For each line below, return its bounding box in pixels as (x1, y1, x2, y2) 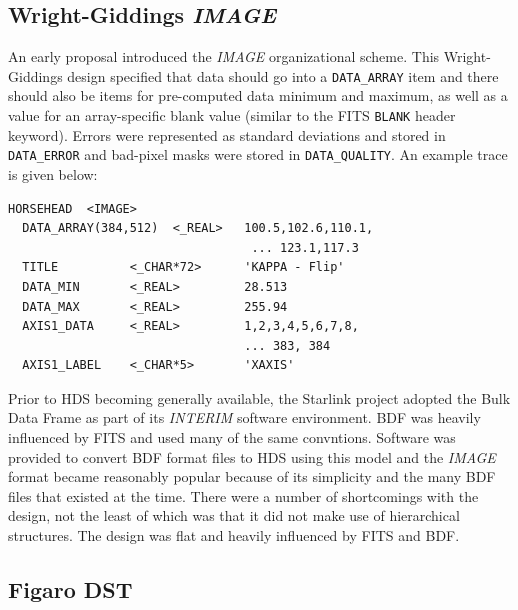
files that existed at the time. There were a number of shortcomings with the (8, 485, 479, 506)
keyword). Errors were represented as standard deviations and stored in (8, 124, 446, 145)
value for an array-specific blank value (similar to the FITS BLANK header (8, 105, 456, 126)
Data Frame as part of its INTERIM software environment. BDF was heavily (8, 407, 481, 428)
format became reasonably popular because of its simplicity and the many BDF (8, 466, 496, 487)
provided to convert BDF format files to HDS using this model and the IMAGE (8, 446, 496, 467)
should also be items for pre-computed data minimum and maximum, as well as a (8, 85, 508, 106)
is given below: (8, 163, 98, 184)
